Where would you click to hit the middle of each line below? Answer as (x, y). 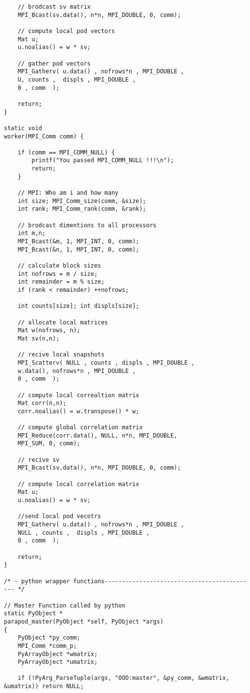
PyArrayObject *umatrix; (58, 662)
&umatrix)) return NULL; (44, 686)
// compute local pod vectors (66, 31)
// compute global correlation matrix (80, 428)
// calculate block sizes (59, 266)
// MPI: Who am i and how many (68, 193)
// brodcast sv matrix (54, 7)
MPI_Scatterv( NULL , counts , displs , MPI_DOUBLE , (106, 363)
